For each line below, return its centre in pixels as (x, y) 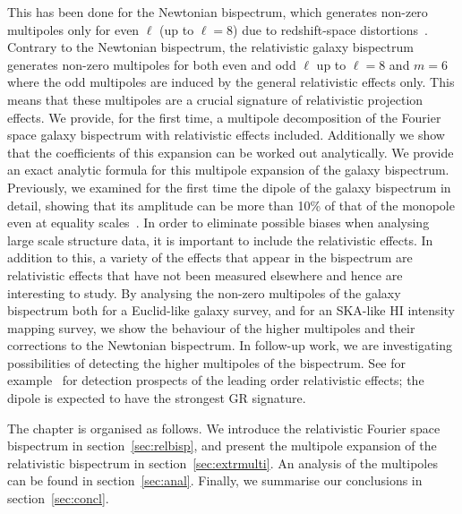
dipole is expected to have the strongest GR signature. (157, 398)
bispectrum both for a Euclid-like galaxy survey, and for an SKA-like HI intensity (231, 310)
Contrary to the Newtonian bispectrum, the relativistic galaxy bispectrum (210, 47)
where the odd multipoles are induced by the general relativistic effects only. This (231, 82)
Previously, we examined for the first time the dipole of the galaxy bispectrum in (229, 187)
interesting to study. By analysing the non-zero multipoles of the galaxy (204, 292)
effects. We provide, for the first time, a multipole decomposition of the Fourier (224, 117)
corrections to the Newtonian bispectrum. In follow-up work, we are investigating (230, 345)
